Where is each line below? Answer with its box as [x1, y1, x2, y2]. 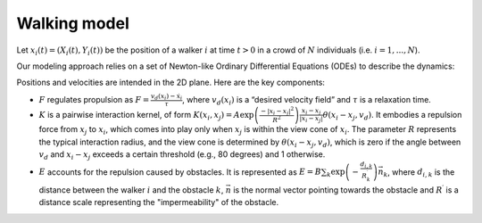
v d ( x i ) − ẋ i [150, 92, 183, 102]
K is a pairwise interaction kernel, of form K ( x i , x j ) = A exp [38, 109, 254, 122]
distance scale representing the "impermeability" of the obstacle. [38, 197, 279, 208]
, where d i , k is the [386, 166, 455, 178]
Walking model [16, 13, 129, 33]
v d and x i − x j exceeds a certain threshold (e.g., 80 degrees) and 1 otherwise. [38, 149, 326, 161]
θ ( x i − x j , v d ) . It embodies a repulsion [322, 109, 462, 122]
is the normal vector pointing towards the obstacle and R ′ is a [233, 184, 459, 195]
